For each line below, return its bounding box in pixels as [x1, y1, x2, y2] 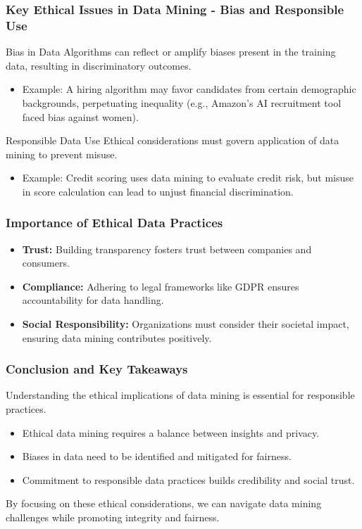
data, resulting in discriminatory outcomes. [6, 58, 192, 72]
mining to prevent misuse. [6, 146, 118, 161]
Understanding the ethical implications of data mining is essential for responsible [6, 388, 355, 402]
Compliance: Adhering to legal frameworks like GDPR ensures [22, 279, 299, 293]
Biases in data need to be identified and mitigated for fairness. [22, 449, 292, 464]
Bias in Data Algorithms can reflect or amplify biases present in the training [6, 44, 336, 59]
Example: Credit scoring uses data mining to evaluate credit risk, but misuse [22, 170, 354, 185]
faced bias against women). [22, 109, 139, 124]
